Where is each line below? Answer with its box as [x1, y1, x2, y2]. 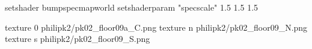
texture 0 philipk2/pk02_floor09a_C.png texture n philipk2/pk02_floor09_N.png [5, 21, 308, 33]
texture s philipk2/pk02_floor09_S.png [5, 32, 150, 45]
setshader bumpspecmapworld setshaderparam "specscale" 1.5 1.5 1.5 [5, 1, 258, 13]
